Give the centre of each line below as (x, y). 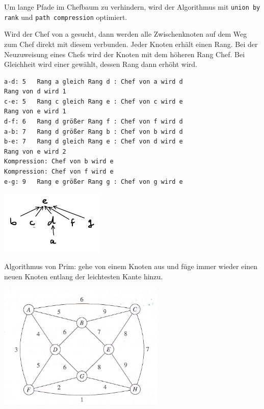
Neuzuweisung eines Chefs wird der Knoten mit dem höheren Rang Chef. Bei (125, 54)
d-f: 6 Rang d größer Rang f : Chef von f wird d (94, 122)
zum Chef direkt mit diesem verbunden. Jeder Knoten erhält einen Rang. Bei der (131, 44)
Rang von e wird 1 (35, 112)
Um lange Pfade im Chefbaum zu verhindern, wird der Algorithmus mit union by (132, 7)
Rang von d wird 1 (35, 92)
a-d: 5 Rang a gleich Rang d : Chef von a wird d (94, 81)
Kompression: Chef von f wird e (59, 172)
